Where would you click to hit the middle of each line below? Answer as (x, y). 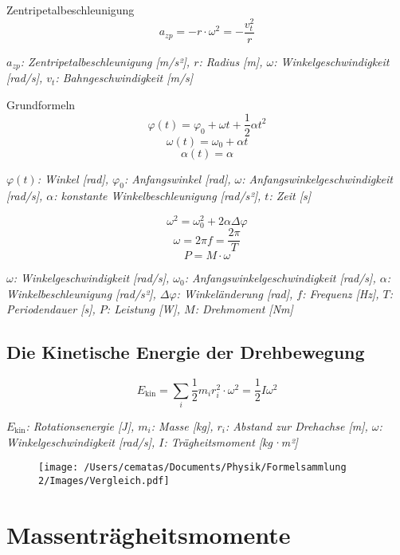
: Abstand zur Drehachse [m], (297, 426)
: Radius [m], (231, 61)
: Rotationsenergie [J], (80, 426)
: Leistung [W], (143, 309)
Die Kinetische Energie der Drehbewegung (186, 352)
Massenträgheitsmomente (149, 534)
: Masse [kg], (182, 426)
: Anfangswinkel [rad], (177, 178)
